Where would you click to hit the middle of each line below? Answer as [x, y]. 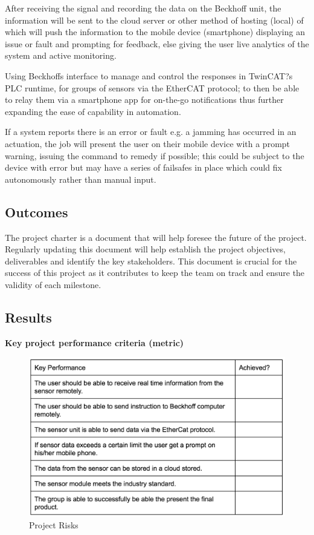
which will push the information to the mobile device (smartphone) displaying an [155, 32]
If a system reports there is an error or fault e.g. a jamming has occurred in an [151, 132]
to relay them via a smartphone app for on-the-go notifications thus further [144, 100]
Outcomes [37, 212]
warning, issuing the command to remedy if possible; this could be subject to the [155, 155]
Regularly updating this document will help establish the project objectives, [145, 249]
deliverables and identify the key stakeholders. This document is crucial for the [151, 261]
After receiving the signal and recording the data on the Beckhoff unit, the [143, 8]
